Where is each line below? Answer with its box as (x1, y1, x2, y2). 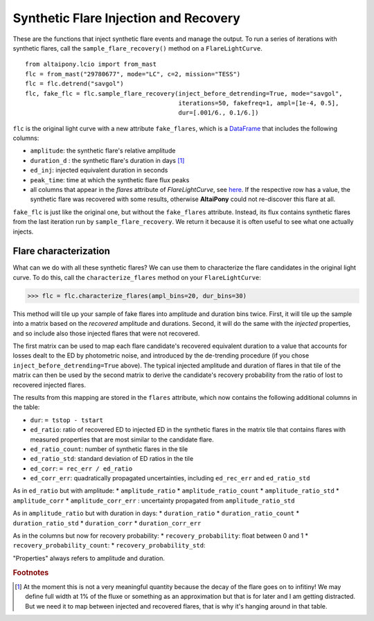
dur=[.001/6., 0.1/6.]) (178, 109, 259, 117)
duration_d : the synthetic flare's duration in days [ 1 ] (30, 156, 185, 164)
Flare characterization (12, 245, 111, 257)
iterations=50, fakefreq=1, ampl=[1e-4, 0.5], (178, 99, 339, 107)
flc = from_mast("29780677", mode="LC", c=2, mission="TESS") (25, 70, 241, 78)
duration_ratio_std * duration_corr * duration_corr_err (12, 518, 202, 527)
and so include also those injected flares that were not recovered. (12, 329, 200, 338)
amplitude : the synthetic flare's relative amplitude (30, 146, 176, 155)
